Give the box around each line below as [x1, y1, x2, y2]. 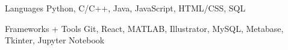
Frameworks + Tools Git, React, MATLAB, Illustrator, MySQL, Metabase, [5, 22, 284, 34]
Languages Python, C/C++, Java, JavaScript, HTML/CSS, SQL [5, 2, 246, 14]
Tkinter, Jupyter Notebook [5, 34, 105, 46]
